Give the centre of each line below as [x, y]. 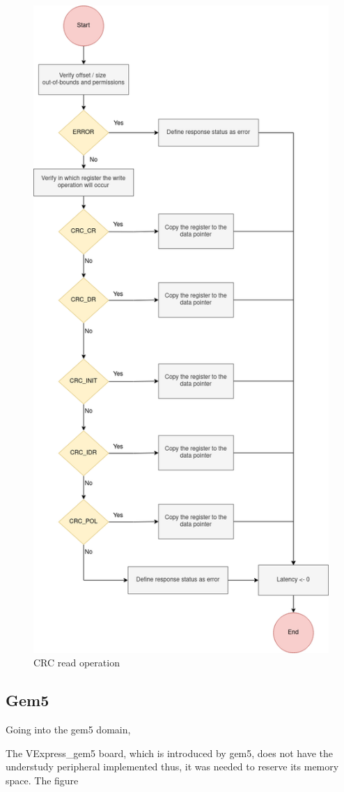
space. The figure [42, 780]
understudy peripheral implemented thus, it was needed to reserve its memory [172, 767]
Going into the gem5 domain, [68, 730]
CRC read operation [77, 663]
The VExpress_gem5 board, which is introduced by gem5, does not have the [169, 753]
